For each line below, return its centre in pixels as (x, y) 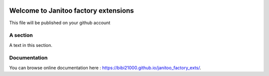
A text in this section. (31, 45)
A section (21, 36)
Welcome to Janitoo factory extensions (71, 11)
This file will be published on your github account (60, 23)
